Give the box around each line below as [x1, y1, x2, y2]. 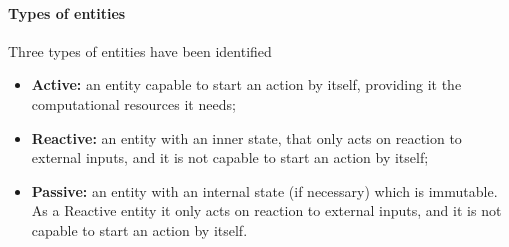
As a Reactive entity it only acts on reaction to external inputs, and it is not [31, 200, 502, 221]
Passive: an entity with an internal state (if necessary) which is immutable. [31, 180, 498, 201]
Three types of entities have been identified [8, 40, 272, 61]
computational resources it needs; [31, 93, 236, 114]
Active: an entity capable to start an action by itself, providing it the [31, 74, 462, 95]
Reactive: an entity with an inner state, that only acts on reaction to [31, 127, 462, 148]
